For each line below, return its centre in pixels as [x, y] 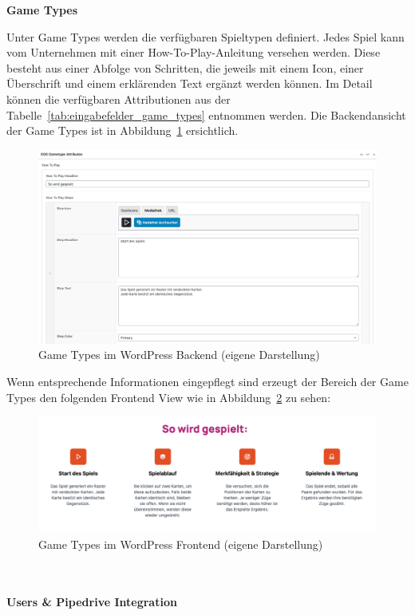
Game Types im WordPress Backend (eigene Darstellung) [179, 355]
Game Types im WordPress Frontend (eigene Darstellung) [181, 544]
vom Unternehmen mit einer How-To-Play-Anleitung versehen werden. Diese [194, 52]
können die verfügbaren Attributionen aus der [119, 99]
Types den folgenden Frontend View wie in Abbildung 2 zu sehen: [169, 397]
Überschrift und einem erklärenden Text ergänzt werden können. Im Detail [190, 83]
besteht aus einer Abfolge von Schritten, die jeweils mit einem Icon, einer [185, 67]
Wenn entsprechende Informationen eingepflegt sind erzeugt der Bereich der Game [207, 381]
